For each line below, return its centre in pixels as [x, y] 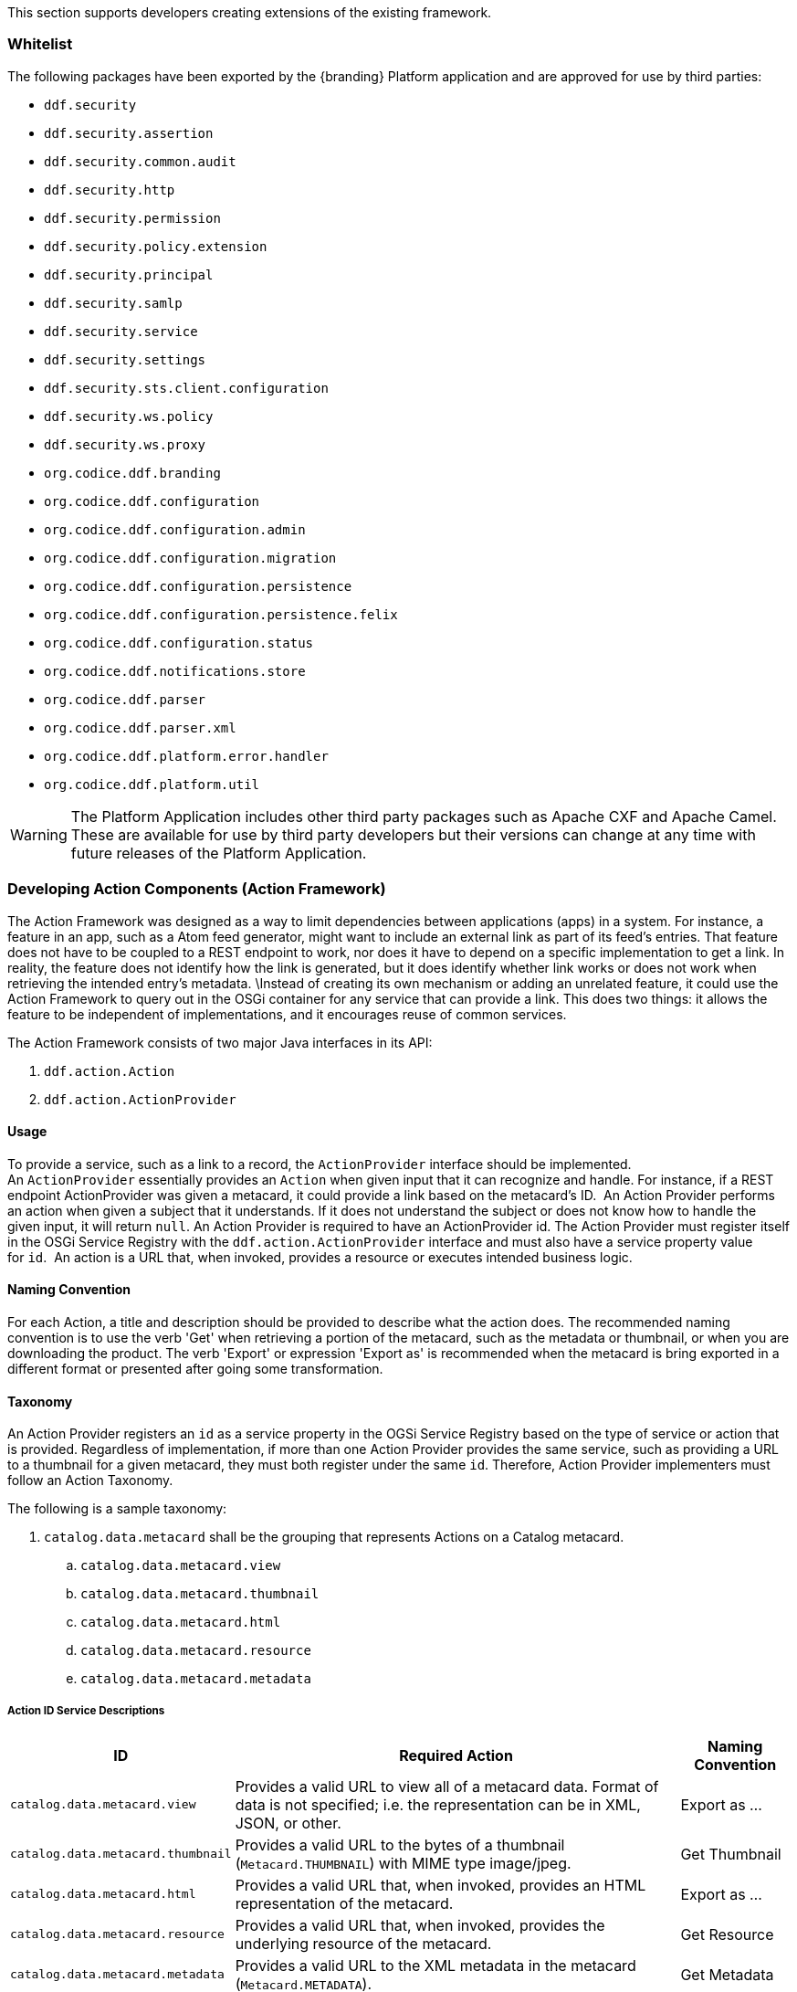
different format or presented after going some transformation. [195, 1368]
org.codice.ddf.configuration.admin [175, 529]
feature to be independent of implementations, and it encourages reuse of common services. [287, 1014]
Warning [39, 834]
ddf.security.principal [129, 274]
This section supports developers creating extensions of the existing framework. [250, 12]
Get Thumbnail [731, 1854]
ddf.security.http [110, 190]
